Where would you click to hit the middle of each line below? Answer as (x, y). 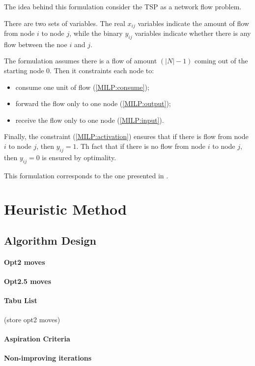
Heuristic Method (65, 209)
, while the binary (96, 33)
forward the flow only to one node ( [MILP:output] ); (93, 103)
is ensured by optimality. (79, 157)
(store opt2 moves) (32, 319)
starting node (24, 70)
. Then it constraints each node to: (102, 70)
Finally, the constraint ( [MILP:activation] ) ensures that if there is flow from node (126, 136)
